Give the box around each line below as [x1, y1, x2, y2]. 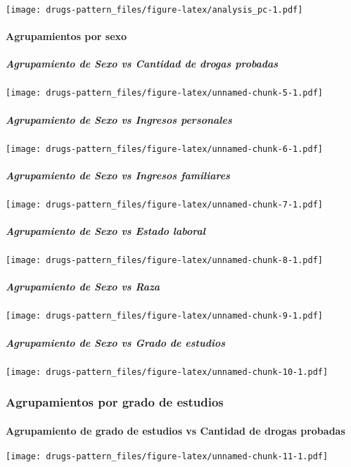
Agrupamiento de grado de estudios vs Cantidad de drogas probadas [6, 423, 345, 437]
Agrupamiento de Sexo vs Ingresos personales [6, 112, 232, 127]
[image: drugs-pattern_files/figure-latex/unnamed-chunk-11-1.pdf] [6, 451, 328, 461]
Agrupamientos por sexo [6, 29, 127, 44]
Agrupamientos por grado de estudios [6, 393, 224, 411]
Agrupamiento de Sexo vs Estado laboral [6, 224, 205, 238]
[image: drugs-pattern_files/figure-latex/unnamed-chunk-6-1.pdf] [6, 143, 324, 154]
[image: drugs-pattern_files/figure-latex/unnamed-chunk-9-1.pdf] [6, 311, 324, 321]
